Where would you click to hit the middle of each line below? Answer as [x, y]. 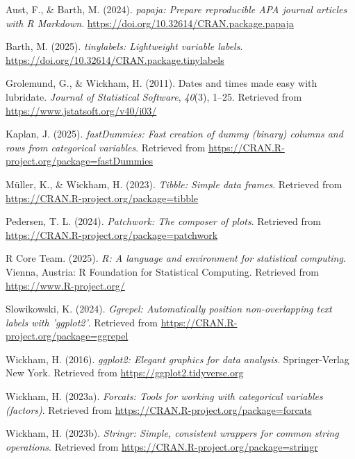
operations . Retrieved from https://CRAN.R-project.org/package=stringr [162, 446]
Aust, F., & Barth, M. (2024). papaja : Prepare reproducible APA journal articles [176, 9]
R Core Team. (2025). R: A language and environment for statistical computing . [176, 258]
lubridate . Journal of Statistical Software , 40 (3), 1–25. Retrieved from [154, 96]
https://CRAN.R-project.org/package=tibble [102, 198]
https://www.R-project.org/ [65, 285]
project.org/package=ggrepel [67, 336]
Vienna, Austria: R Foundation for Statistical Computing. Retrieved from [162, 271]
